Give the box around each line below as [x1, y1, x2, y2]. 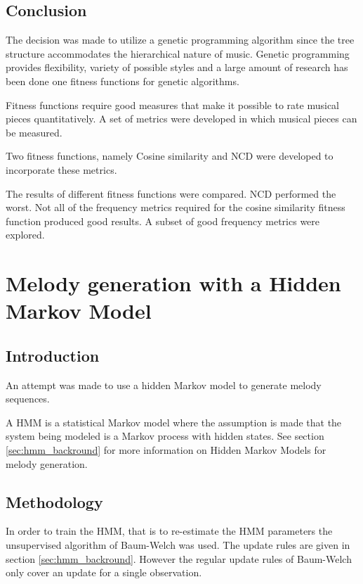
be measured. [6, 125, 62, 139]
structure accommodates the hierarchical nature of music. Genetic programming [6, 46, 350, 61]
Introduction [6, 344, 100, 366]
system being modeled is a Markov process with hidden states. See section [6, 429, 324, 443]
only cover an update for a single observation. [6, 565, 202, 580]
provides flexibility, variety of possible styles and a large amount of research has [6, 60, 348, 75]
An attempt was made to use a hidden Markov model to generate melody [6, 377, 322, 392]
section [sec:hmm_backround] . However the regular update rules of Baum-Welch [6, 551, 352, 566]
